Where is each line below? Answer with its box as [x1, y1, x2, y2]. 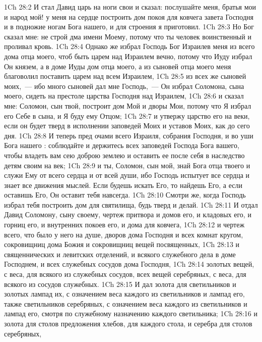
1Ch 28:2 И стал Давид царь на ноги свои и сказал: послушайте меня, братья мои [4, 2, 256, 12]
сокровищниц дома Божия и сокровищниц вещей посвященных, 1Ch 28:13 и [4, 239, 240, 250]
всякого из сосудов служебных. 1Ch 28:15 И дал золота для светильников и [4, 278, 236, 289]
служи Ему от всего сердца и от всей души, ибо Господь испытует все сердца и [4, 170, 250, 180]
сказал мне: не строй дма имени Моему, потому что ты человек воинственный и [4, 31, 251, 41]
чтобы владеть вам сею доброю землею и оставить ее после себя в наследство [4, 150, 245, 160]
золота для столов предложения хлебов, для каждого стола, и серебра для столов [4, 318, 252, 328]
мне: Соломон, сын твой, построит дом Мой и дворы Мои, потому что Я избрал [4, 100, 251, 111]
